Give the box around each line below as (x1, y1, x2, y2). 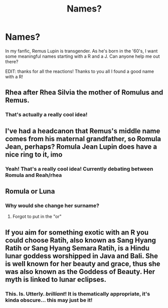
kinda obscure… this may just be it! (5, 296, 93, 303)
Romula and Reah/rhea (5, 171, 62, 178)
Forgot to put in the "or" (12, 214, 62, 220)
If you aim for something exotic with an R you (5, 228, 149, 237)
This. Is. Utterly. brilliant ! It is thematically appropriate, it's (5, 290, 150, 297)
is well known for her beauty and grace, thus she (5, 259, 160, 268)
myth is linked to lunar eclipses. (5, 275, 107, 284)
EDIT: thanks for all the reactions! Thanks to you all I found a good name (5, 68, 154, 74)
